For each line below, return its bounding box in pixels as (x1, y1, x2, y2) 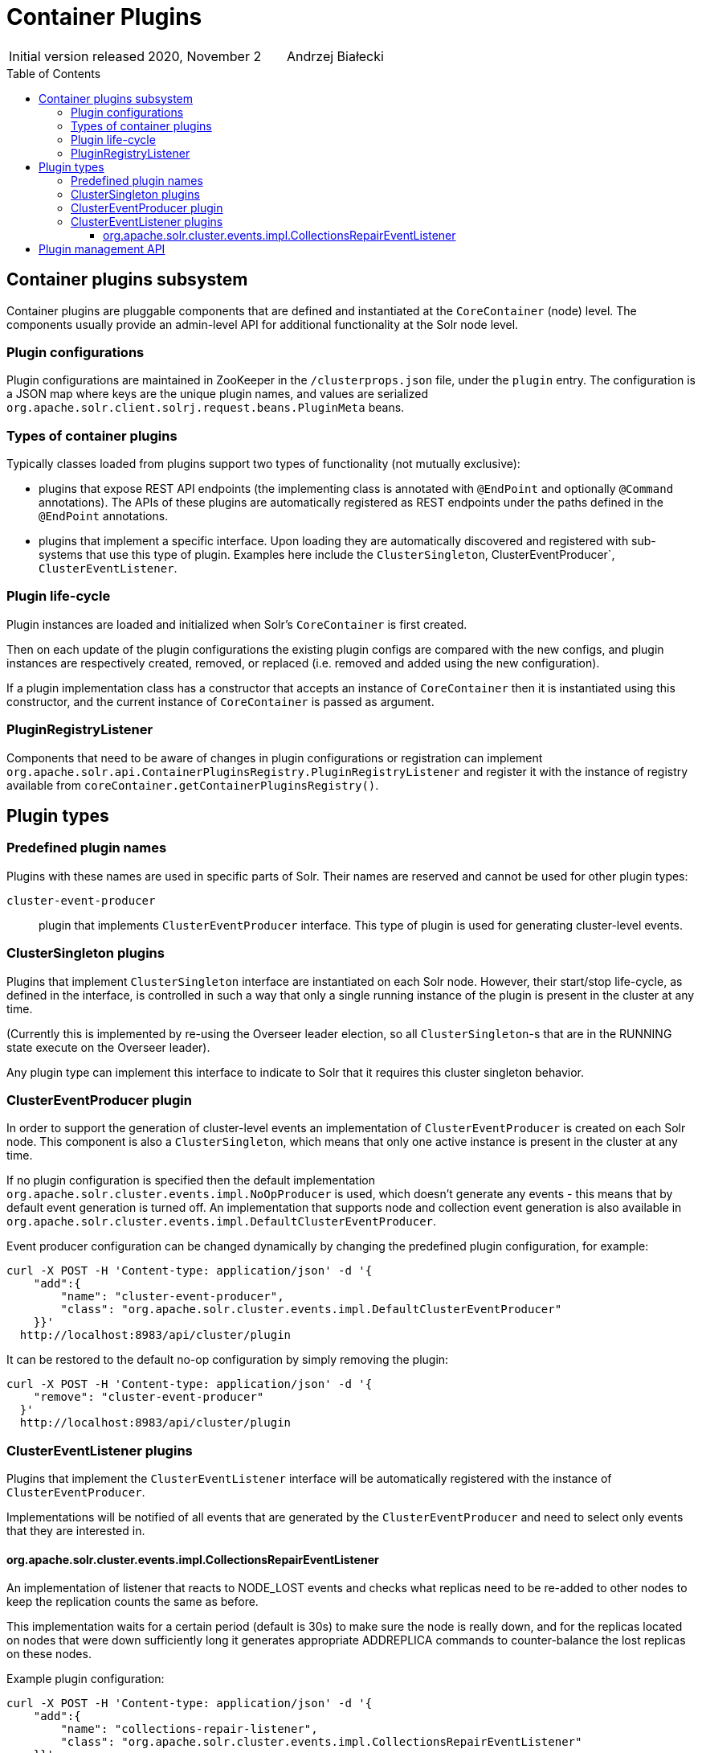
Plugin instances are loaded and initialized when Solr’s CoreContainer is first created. (6, 617, 467, 631)
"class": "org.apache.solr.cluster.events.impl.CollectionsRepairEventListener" (60, 1735, 582, 1749)
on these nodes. (6, 1647, 92, 1661)
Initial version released (9, 47, 145, 64)
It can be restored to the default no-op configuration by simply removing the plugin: (6, 1353, 449, 1367)
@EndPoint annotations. (39, 509, 169, 523)
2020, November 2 (147, 47, 262, 64)
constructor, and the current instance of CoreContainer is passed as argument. (6, 694, 435, 708)
